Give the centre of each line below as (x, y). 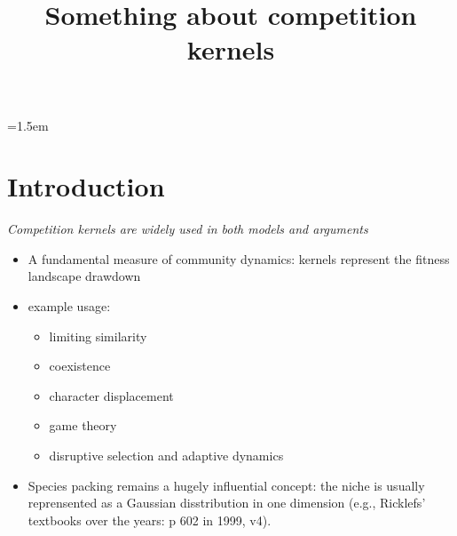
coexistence (80, 366)
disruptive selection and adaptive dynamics (166, 456)
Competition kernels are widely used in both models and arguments (188, 229)
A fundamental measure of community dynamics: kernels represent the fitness (239, 258)
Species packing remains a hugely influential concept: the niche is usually (226, 485)
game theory (83, 425)
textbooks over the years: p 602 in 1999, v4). (150, 520)
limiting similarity (98, 336)
